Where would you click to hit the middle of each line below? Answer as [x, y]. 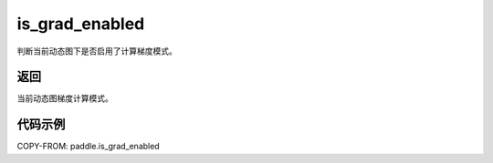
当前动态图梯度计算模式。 [65, 98]
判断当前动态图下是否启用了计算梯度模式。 [97, 51]
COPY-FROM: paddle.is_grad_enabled [88, 147]
